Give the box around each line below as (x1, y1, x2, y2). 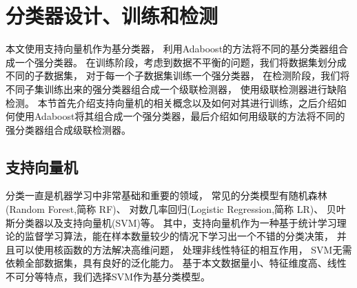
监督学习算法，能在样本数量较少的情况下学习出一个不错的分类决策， (24, 229, 334, 243)
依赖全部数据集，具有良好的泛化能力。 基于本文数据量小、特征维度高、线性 (6, 256, 347, 270)
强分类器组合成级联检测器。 (6, 122, 131, 136)
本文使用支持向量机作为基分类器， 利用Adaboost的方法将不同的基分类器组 (6, 41, 339, 56)
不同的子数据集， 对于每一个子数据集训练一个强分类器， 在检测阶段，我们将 (6, 68, 350, 83)
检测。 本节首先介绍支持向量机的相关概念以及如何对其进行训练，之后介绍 (6, 95, 337, 110)
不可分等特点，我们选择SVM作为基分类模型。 (6, 269, 211, 284)
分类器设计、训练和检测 (6, 1, 218, 30)
